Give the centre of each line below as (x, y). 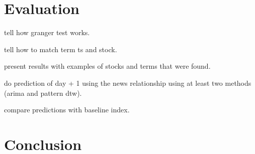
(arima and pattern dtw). (43, 93)
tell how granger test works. (47, 32)
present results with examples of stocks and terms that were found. (107, 66)
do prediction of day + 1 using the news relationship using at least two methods (128, 83)
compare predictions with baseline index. (67, 110)
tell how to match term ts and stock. (61, 49)
